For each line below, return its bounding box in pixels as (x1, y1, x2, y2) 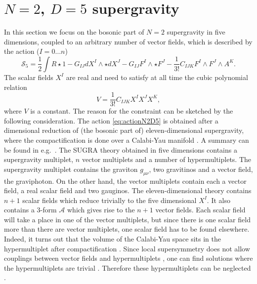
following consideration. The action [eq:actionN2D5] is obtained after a (4, 115, 218, 125)
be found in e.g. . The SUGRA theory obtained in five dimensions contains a (4, 144, 237, 155)
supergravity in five (167, 27, 225, 37)
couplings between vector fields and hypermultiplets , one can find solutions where (4, 253, 253, 263)
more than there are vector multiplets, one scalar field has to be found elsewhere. (4, 224, 250, 234)
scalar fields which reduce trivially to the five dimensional (22, 195, 197, 205)
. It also (207, 195, 230, 205)
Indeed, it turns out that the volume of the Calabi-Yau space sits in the (4, 234, 221, 244)
